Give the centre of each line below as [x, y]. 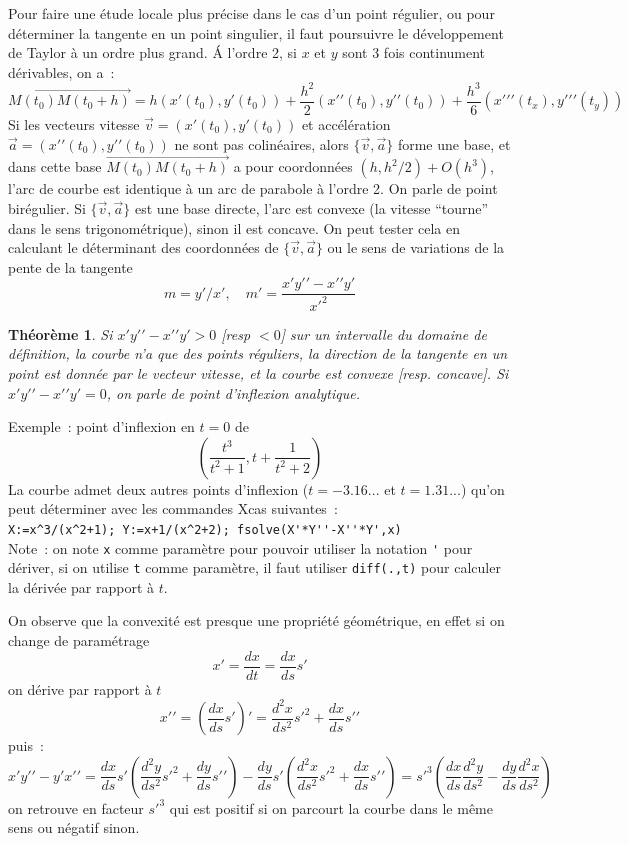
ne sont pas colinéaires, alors [261, 143]
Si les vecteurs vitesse [74, 123]
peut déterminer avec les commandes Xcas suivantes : [173, 508]
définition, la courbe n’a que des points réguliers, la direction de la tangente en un [258, 353]
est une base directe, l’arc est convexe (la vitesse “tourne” [312, 207]
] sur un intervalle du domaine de [383, 333]
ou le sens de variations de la [416, 247]
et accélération [346, 123]
